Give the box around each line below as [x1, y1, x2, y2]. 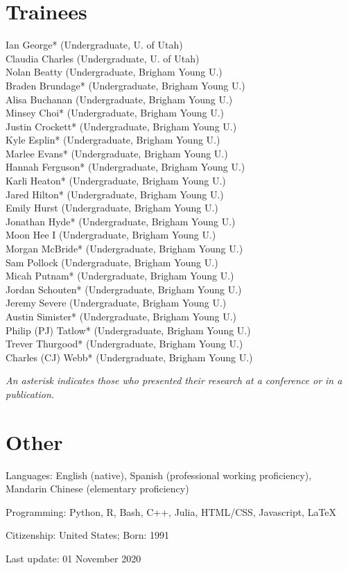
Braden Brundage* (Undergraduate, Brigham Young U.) [6, 78, 245, 92]
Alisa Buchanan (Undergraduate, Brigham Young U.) [6, 92, 233, 106]
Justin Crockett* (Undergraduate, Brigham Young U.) [6, 119, 237, 133]
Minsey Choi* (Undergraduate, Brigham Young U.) [6, 105, 225, 120]
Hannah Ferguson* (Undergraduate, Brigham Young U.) [6, 159, 245, 174]
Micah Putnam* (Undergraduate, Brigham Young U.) [6, 268, 234, 283]
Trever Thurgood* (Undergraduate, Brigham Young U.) [6, 336, 243, 351]
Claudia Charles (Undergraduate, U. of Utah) [6, 51, 200, 65]
